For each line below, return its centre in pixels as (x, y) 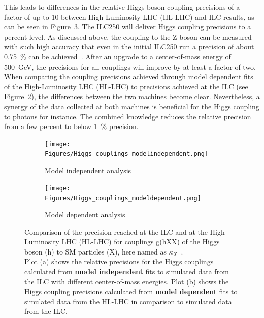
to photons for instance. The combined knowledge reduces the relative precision (128, 116)
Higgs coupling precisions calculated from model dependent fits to (131, 291)
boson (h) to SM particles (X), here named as (95, 251)
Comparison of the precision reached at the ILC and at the (116, 231)
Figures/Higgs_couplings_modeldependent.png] (123, 198)
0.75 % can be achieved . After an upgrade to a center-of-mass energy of (118, 56)
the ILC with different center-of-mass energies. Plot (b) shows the (127, 281)
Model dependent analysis (85, 214)
